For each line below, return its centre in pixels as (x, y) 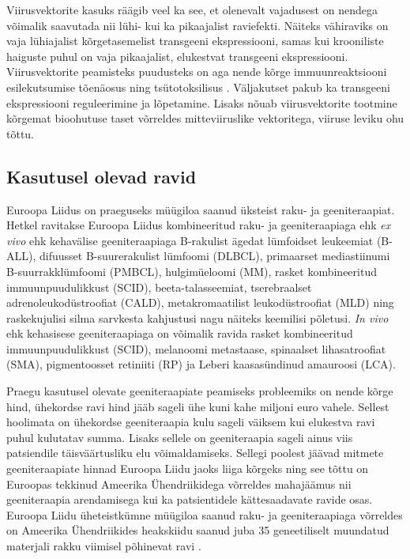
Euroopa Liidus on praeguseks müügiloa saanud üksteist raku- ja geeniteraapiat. (201, 209)
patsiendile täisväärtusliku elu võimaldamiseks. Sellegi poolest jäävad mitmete (195, 453)
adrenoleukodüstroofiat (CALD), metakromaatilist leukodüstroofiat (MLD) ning (200, 302)
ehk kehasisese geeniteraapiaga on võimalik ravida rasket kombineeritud (180, 333)
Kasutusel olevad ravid (102, 176)
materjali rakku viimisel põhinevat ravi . (104, 546)
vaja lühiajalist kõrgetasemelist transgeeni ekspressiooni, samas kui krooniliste (195, 41)
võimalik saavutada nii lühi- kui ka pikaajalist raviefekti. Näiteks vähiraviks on (197, 25)
